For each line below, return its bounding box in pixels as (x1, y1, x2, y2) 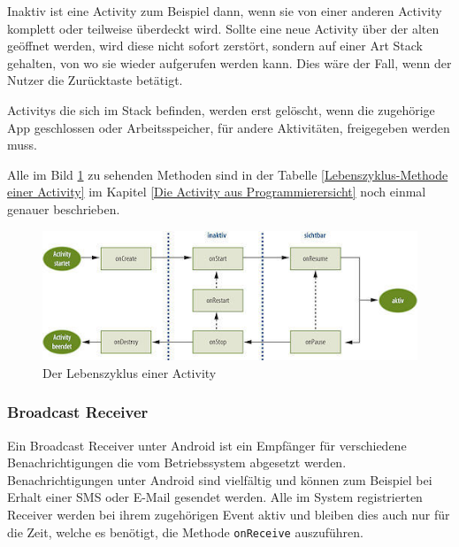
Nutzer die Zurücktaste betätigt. (7, 71, 183, 89)
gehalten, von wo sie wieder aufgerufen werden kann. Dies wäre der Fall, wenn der (7, 53, 452, 72)
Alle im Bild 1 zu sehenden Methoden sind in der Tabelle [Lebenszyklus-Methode (7, 165, 448, 183)
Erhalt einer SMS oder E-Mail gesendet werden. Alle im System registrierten (7, 488, 423, 506)
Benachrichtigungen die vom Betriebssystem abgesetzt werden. (7, 453, 347, 472)
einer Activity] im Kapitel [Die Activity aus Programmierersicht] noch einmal (7, 182, 426, 201)
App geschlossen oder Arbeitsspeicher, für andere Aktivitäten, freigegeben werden (7, 118, 450, 136)
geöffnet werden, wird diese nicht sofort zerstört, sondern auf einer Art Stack (7, 36, 423, 55)
